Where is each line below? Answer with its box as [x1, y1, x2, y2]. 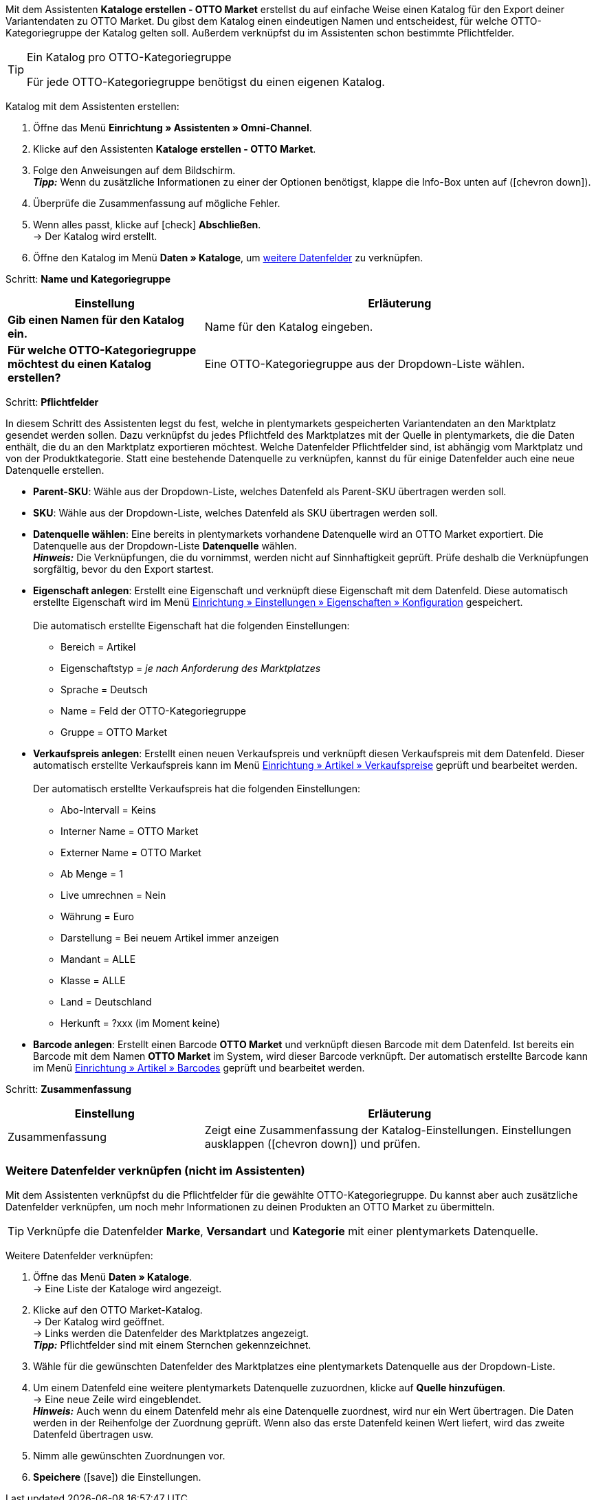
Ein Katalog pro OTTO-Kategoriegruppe [27, 50, 232, 64]
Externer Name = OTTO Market [60, 847, 201, 858]
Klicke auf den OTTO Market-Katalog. [33, 1303, 203, 1316]
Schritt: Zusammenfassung [5, 1083, 132, 1095]
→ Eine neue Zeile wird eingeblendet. [33, 1393, 201, 1405]
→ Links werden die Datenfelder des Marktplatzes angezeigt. [33, 1327, 309, 1339]
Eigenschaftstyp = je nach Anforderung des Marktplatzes [60, 662, 321, 674]
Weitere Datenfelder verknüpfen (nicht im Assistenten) [5, 1164, 305, 1178]
